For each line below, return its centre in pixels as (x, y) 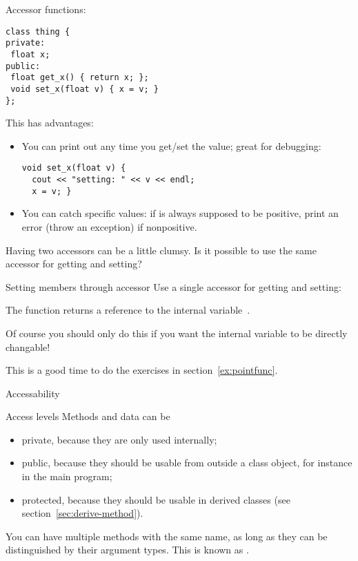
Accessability (33, 393)
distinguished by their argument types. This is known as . (127, 550)
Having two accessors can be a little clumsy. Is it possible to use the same (161, 250)
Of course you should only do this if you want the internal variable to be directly (177, 333)
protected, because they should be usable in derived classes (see (156, 499)
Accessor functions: (46, 9)
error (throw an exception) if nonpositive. (109, 226)
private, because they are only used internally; (119, 439)
